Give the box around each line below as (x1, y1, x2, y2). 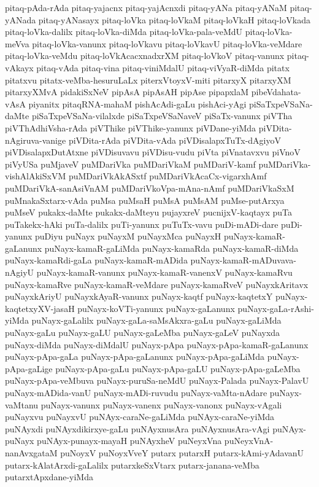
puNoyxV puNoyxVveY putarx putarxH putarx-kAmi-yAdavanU (60, 446, 304, 459)
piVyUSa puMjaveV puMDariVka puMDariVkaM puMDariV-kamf (5, 157, 256, 170)
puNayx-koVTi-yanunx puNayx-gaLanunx (77, 302, 235, 314)
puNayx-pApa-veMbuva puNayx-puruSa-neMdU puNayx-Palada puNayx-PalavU (5, 374, 309, 387)
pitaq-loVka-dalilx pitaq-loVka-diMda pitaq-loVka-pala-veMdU (5, 25, 243, 38)
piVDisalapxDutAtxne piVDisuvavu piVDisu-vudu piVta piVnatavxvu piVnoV (5, 146, 301, 158)
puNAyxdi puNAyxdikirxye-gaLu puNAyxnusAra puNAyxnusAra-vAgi (5, 422, 270, 435)
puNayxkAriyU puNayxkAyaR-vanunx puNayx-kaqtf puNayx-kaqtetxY (5, 290, 273, 303)
